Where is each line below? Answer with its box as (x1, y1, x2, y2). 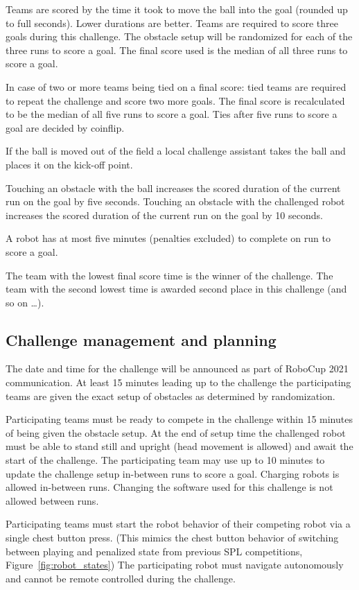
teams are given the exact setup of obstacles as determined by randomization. (6, 388, 335, 403)
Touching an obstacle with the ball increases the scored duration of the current (6, 180, 341, 195)
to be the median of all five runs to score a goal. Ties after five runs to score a (6, 107, 338, 121)
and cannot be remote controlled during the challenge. (6, 571, 236, 585)
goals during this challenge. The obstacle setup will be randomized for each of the (6, 29, 353, 44)
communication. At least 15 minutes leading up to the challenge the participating (6, 375, 351, 390)
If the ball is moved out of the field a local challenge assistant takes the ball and (6, 144, 346, 158)
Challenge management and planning (6, 329, 277, 350)
